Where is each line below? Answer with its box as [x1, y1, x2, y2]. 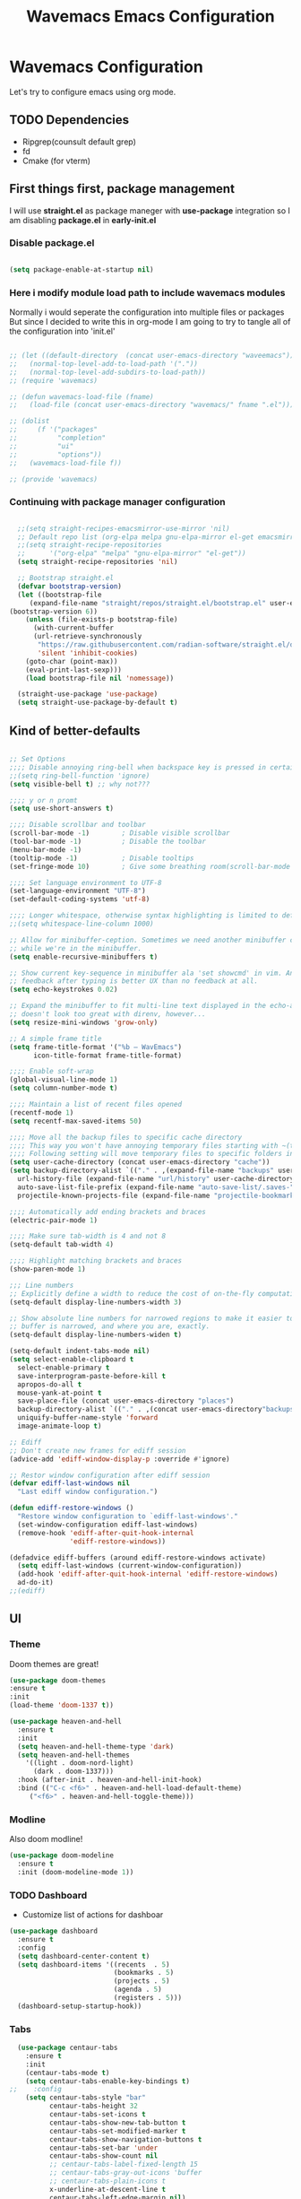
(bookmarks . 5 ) [113, 1969, 175, 1977]
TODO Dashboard [9, 1889, 88, 1901]
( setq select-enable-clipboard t [9, 1355, 134, 1364]
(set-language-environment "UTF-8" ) [9, 886, 146, 896]
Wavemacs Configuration [9, 56, 203, 77]
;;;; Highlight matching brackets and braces [9, 1256, 182, 1265]
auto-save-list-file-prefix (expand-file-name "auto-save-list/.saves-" [17, 1182, 295, 1192]
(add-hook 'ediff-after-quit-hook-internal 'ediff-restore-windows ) [17, 1569, 279, 1579]
